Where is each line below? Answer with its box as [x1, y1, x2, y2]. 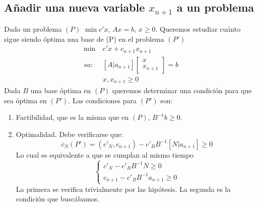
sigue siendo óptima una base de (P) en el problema [4, 33, 164, 44]
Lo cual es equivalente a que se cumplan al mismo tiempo [16, 149, 194, 160]
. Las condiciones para [68, 95, 137, 105]
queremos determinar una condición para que [112, 85, 252, 96]
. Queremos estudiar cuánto [155, 23, 241, 34]
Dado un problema [4, 23, 62, 34]
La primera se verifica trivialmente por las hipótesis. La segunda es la [16, 183, 231, 194]
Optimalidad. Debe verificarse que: [16, 128, 123, 139]
